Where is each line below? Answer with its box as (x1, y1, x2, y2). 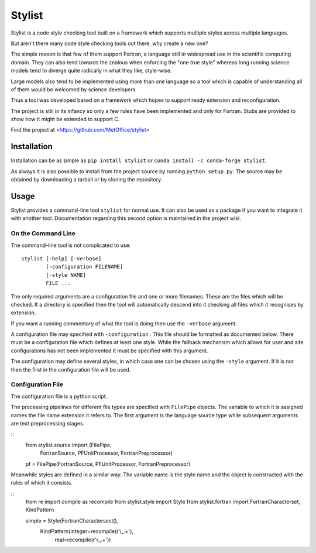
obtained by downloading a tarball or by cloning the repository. (11, 176, 163, 183)
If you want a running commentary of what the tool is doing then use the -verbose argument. (11, 320, 237, 327)
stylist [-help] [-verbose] (21, 255, 102, 262)
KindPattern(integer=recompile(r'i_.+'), (40, 528, 134, 535)
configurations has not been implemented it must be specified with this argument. (11, 347, 208, 354)
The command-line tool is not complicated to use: (11, 242, 131, 249)
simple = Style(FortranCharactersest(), (25, 517, 119, 524)
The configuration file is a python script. (11, 393, 108, 400)
